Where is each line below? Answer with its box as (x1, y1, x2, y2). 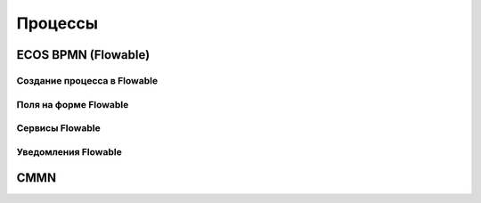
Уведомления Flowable (16, 145, 122, 158)
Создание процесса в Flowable (16, 74, 159, 86)
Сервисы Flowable (16, 122, 102, 134)
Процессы (16, 13, 98, 33)
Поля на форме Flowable (16, 98, 129, 110)
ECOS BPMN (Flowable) (16, 47, 151, 62)
